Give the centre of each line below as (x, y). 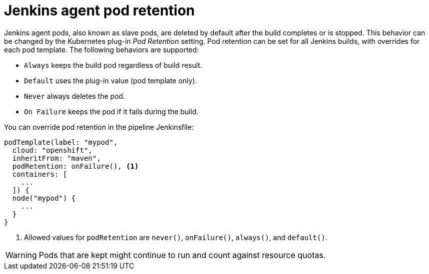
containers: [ (40, 174)
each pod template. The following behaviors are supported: (102, 49)
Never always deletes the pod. (75, 96)
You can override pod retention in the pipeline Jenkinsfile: (99, 127)
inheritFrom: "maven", (56, 158)
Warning (21, 255)
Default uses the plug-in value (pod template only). (111, 80)
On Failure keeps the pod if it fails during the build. (111, 111)
